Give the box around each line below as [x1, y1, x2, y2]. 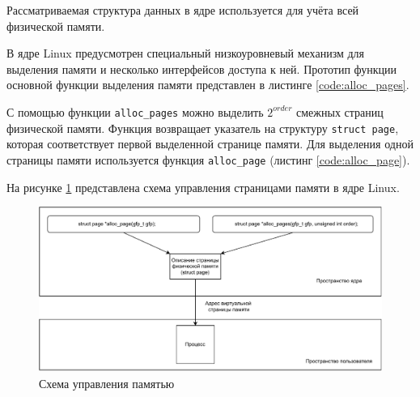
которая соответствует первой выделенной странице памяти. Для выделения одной [6, 135, 414, 152]
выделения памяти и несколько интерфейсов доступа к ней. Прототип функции [6, 60, 397, 77]
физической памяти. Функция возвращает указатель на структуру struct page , [6, 119, 399, 136]
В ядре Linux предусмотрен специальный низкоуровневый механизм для [6, 45, 365, 62]
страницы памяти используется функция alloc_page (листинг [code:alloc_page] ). [6, 151, 410, 168]
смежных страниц [296, 103, 384, 120]
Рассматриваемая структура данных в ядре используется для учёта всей [6, 2, 359, 18]
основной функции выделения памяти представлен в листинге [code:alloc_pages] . [6, 76, 409, 93]
